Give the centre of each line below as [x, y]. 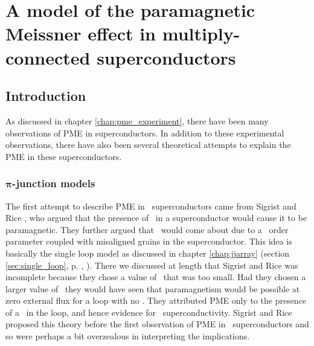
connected [48, 57]
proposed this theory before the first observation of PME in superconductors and [157, 324]
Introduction [46, 96]
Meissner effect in [81, 34]
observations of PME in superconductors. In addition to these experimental [145, 133]
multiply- [201, 34]
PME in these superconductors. [64, 156]
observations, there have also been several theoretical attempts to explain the [148, 145]
